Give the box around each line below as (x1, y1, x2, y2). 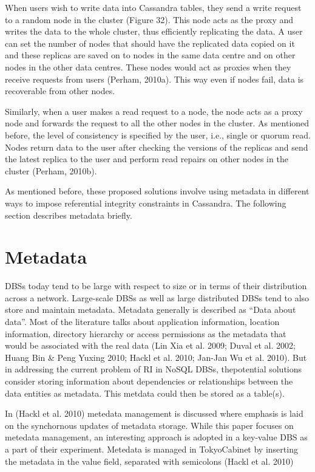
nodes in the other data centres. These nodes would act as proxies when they (5, 60, 291, 73)
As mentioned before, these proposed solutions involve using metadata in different (5, 185, 310, 197)
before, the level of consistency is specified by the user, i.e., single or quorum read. (5, 128, 311, 141)
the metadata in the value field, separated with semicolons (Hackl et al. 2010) (5, 454, 294, 467)
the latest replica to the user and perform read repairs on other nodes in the (5, 152, 288, 165)
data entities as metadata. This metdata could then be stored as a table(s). (5, 386, 285, 399)
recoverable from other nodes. (5, 84, 115, 97)
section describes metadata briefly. (5, 208, 132, 221)
